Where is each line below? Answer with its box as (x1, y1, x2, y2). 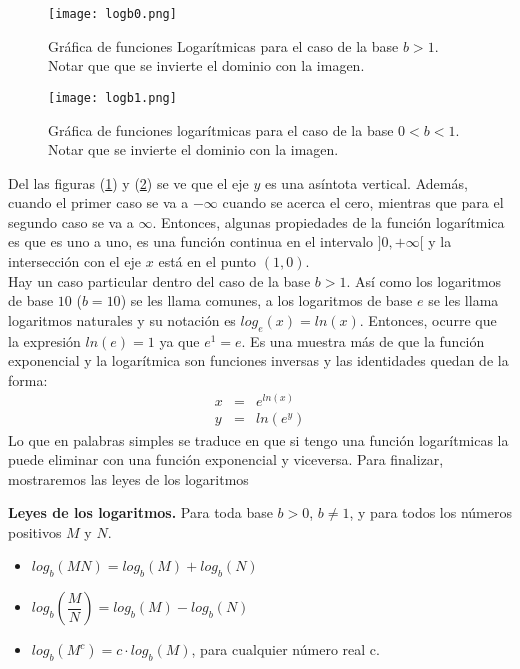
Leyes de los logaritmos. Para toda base (8, 502, 273, 523)
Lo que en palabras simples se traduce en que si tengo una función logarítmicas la (8, 429, 509, 450)
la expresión (8, 330, 81, 351)
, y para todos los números (349, 502, 512, 523)
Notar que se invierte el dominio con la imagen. (48, 139, 339, 160)
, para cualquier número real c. (191, 639, 380, 660)
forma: (8, 369, 48, 390)
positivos (8, 521, 62, 542)
